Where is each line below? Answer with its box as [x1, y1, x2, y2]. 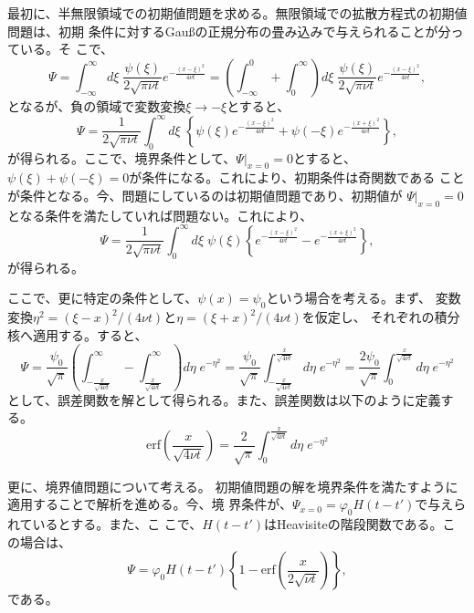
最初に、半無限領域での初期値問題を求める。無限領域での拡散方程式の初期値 [7, 4, 468, 22]
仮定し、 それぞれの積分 [314, 307, 460, 327]
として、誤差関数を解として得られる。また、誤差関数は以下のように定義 [7, 390, 441, 409]
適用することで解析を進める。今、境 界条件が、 [7, 494, 292, 514]
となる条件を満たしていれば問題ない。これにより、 [7, 205, 313, 224]
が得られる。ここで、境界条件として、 [7, 148, 237, 167]
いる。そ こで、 [19, 39, 114, 58]
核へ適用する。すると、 [7, 325, 148, 344]
